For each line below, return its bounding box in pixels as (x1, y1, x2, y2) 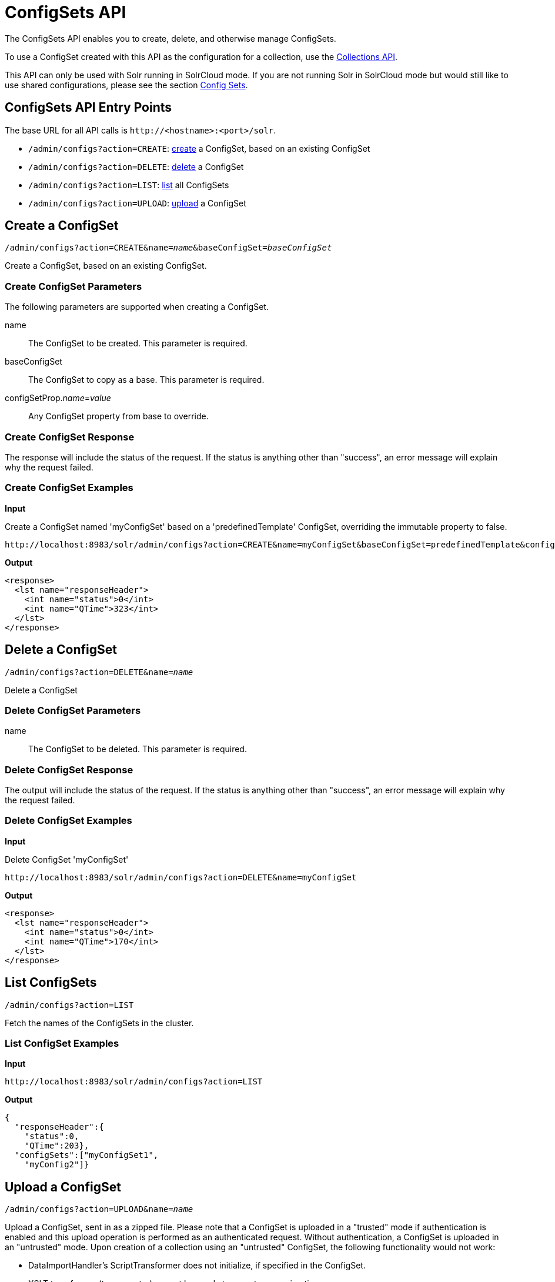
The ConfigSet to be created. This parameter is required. (28, 338, 248, 349)
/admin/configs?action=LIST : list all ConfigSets (28, 179, 229, 190)
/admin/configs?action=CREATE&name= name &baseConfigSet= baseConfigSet (5, 243, 332, 253)
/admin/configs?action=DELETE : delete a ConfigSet (28, 161, 244, 172)
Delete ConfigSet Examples (5, 814, 132, 827)
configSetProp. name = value (5, 393, 111, 403)
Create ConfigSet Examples (5, 482, 133, 494)
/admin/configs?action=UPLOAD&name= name (5, 1204, 193, 1214)
